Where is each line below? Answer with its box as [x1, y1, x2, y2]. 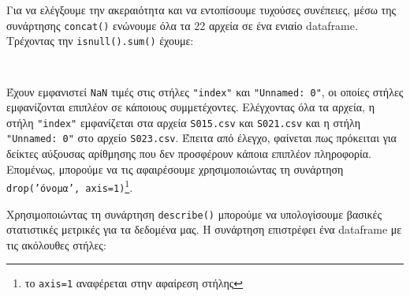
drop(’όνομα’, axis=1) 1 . [6, 177, 133, 195]
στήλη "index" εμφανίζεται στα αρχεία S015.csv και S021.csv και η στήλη [6, 114, 361, 130]
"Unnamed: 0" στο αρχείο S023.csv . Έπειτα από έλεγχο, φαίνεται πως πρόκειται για [6, 129, 397, 146]
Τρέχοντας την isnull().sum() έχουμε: [6, 32, 194, 49]
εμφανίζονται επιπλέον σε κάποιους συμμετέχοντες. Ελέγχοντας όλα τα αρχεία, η [6, 99, 375, 115]
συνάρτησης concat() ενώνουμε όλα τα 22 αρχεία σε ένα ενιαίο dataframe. [6, 17, 358, 33]
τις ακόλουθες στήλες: [6, 236, 106, 253]
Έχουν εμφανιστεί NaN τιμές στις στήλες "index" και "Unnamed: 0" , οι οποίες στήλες [6, 83, 404, 99]
